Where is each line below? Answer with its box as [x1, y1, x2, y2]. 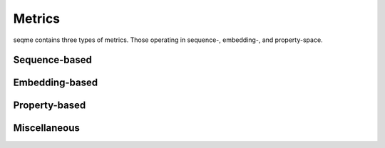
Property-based [13, 100, 86, 112]
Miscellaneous [13, 122, 80, 134]
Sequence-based [13, 54, 92, 66]
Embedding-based [13, 77, 98, 89]
